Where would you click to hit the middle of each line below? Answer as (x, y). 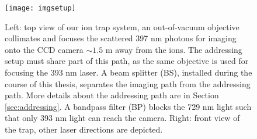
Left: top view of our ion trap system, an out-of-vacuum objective (122, 26)
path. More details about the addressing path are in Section (112, 95)
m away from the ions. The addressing (174, 49)
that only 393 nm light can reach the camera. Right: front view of (122, 118)
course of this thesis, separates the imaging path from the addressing (128, 83)
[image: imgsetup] (40, 8)
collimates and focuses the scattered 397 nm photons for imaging (121, 38)
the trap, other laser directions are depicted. (84, 129)
